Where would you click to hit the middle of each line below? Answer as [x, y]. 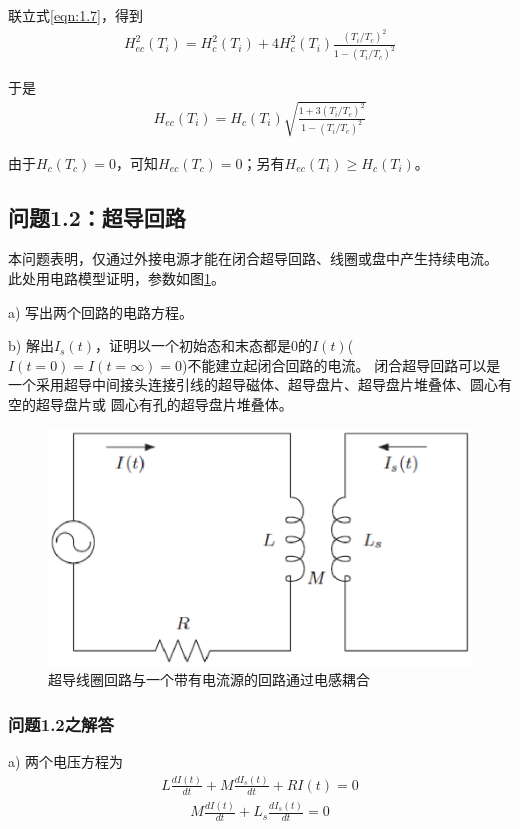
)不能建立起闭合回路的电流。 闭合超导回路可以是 [341, 364]
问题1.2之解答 [61, 723]
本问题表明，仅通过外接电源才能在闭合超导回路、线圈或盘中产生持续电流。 [253, 258]
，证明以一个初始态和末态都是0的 [203, 345]
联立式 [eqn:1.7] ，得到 [75, 15]
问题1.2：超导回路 [97, 216]
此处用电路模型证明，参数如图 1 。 [116, 277]
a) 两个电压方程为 [66, 760]
